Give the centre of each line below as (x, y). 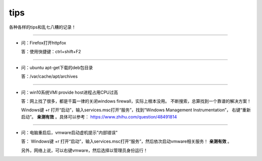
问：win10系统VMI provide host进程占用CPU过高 (70, 92)
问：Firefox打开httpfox (44, 43)
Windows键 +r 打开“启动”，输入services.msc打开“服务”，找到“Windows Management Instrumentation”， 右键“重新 (136, 110)
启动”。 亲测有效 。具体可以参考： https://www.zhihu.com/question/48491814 (99, 117)
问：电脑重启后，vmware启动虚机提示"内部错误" (69, 132)
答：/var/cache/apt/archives (49, 76)
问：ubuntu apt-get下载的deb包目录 (57, 67)
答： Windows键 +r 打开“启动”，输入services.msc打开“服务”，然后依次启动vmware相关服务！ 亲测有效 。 (127, 141)
